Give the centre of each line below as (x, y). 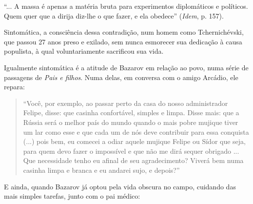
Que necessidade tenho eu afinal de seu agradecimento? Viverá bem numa (133, 160)
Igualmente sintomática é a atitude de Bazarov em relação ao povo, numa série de (126, 67)
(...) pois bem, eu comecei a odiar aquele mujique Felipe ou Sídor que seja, (134, 141)
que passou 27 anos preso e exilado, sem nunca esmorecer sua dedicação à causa (123, 41)
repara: (14, 87)
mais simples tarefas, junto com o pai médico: (72, 196)
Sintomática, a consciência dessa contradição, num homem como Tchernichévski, (124, 32)
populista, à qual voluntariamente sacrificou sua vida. (84, 51)
